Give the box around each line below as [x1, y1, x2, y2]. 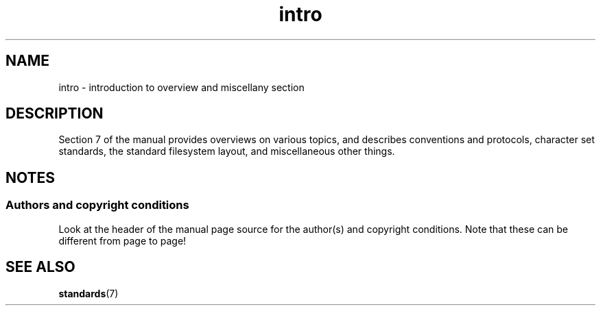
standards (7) [58, 287, 119, 299]
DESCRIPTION [5, 105, 104, 123]
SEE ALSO [5, 258, 75, 276]
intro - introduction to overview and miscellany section [58, 81, 305, 93]
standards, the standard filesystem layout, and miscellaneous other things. [58, 145, 395, 158]
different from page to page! [58, 234, 187, 247]
